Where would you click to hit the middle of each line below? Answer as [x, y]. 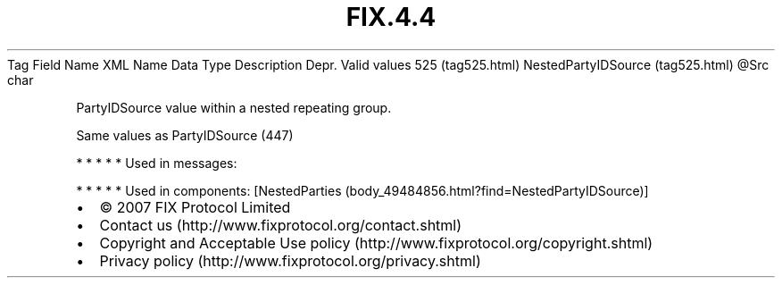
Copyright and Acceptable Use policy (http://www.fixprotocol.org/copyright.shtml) [376, 243]
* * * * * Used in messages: [157, 163]
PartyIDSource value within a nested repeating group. [234, 107]
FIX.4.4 [391, 17]
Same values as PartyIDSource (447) [185, 135]
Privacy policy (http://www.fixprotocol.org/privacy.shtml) [290, 260]
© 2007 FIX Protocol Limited [195, 207]
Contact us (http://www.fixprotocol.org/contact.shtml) [281, 225]
